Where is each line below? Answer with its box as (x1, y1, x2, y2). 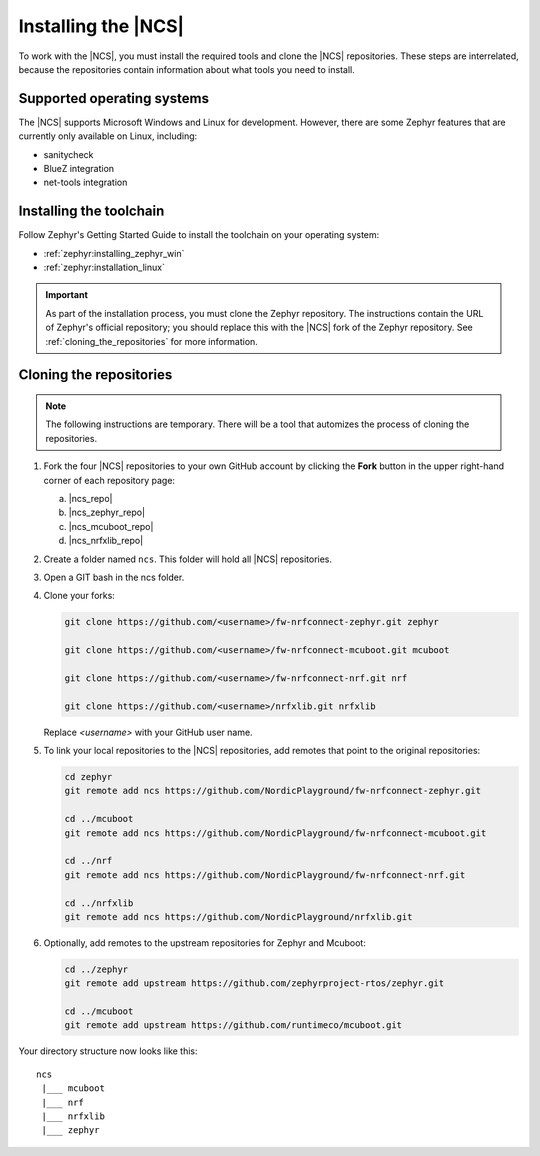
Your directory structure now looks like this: (18, 1045, 199, 1057)
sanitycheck (43, 148, 94, 160)
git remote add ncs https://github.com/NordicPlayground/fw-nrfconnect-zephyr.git (64, 785, 482, 797)
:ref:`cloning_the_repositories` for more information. (45, 335, 259, 347)
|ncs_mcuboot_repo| (68, 520, 154, 532)
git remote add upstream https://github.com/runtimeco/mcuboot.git (64, 1020, 403, 1031)
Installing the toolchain (18, 203, 165, 220)
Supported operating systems (18, 90, 210, 107)
